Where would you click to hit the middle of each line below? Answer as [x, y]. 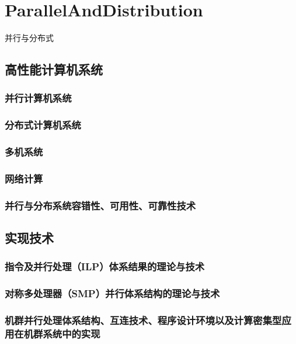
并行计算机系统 [38, 98]
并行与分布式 [29, 38]
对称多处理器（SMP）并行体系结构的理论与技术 [112, 293]
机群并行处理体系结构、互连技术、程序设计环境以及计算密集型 [143, 320]
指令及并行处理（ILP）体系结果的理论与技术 [105, 266]
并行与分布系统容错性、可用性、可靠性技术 [100, 205]
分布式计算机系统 [43, 125]
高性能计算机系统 [54, 69]
